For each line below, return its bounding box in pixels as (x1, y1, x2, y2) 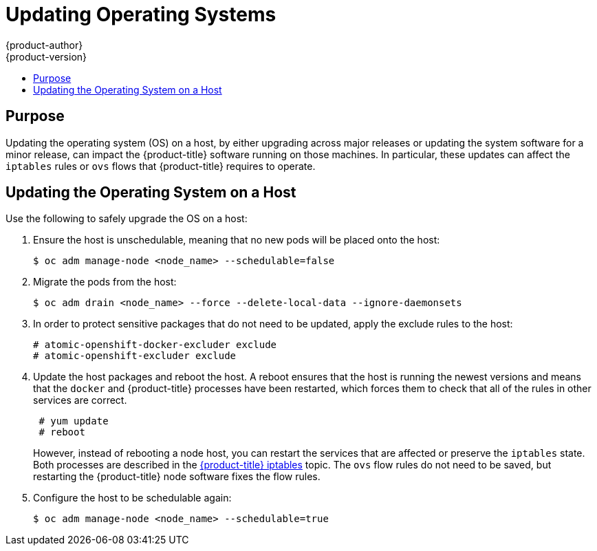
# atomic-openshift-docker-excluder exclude (33, 339, 277, 351)
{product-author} (6, 39, 83, 51)
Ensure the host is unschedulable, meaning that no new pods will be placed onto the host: (33, 234, 440, 246)
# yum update (39, 415, 109, 427)
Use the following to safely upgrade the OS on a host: (6, 213, 248, 225)
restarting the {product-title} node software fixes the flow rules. (33, 471, 321, 483)
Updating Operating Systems (6, 3, 276, 26)
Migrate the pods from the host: (33, 276, 177, 288)
